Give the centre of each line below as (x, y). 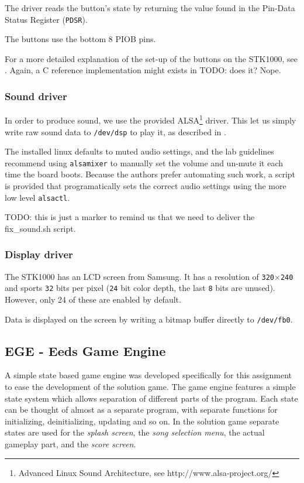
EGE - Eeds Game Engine (85, 350)
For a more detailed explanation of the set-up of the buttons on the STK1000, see (151, 58)
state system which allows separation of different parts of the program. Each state (151, 398)
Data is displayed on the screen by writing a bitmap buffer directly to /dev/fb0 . (149, 319)
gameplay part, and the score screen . (70, 443)
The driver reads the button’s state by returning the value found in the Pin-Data (150, 8)
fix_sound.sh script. (40, 228)
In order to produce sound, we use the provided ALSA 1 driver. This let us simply (151, 119)
